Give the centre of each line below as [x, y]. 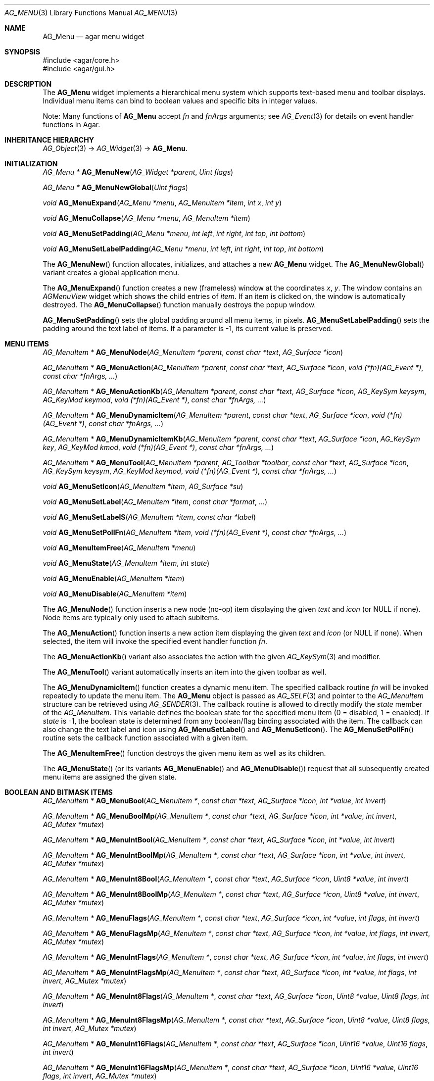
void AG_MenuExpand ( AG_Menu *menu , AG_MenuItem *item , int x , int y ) [162, 203]
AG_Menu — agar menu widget [94, 36]
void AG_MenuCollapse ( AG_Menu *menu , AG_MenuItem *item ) [146, 218]
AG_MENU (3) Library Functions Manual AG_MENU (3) [91, 13]
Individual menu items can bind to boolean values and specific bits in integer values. [180, 101]
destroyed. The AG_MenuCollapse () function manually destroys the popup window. [179, 305]
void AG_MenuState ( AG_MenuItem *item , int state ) [126, 563]
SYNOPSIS [23, 52]
